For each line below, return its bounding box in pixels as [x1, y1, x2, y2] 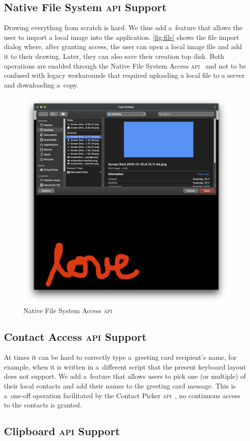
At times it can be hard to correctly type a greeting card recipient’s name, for [4, 352, 237, 362]
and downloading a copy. [4, 79, 79, 89]
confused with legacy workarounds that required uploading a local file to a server [4, 70, 245, 80]
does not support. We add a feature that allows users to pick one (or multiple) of [4, 371, 246, 381]
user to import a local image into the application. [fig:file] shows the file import [4, 32, 239, 42]
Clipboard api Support [4, 423, 120, 439]
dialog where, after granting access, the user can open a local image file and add [4, 41, 242, 52]
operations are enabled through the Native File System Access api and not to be [4, 60, 246, 71]
